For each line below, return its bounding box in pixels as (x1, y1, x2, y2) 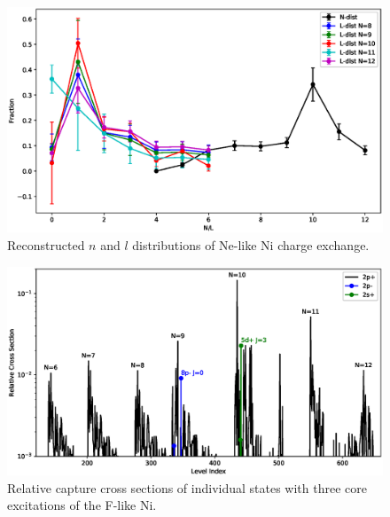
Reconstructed (7, 236, 85, 255)
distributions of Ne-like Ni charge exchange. (132, 236, 370, 255)
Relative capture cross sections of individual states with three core (7, 478, 367, 497)
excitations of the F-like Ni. (7, 496, 157, 514)
